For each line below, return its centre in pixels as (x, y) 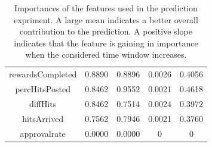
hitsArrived (43, 118)
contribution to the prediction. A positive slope (106, 31)
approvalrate (43, 133)
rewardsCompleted (43, 74)
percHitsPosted (43, 89)
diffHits (43, 103)
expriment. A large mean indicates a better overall (106, 19)
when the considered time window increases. (106, 54)
